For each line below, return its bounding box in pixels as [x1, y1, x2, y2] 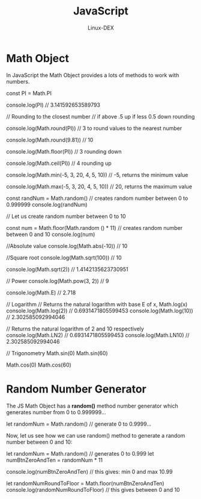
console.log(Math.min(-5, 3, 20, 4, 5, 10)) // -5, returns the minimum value [6, 171, 188, 178]
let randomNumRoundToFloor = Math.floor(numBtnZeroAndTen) [6, 480, 165, 487]
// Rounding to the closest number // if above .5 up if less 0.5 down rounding [6, 113, 195, 120]
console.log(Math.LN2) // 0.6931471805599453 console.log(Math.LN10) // [6, 331, 190, 338]
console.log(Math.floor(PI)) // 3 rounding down [6, 147, 122, 155]
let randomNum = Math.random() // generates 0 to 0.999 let [6, 450, 154, 457]
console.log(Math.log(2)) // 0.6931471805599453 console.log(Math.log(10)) [6, 307, 194, 314]
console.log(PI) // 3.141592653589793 [6, 101, 101, 108]
